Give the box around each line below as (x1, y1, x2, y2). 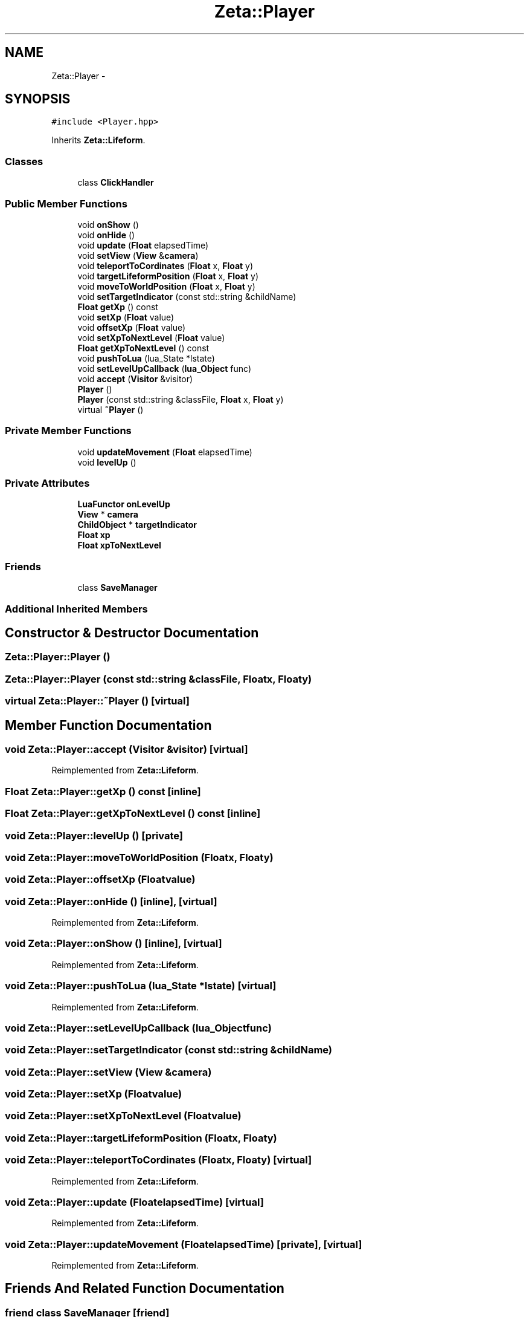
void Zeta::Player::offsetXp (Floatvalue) (5, 873, 196, 886)
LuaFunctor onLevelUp (77, 499, 170, 510)
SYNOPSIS (5, 91, 71, 107)
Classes (5, 155, 43, 167)
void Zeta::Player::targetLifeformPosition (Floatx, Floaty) (5, 1131, 277, 1144)
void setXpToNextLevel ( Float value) (77, 332, 225, 343)
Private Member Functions (5, 424, 132, 437)
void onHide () (77, 229, 135, 240)
